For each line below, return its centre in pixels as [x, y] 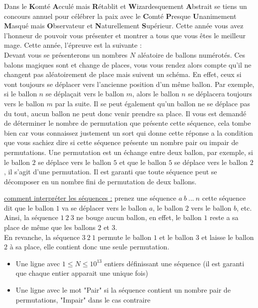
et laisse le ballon [228, 237]
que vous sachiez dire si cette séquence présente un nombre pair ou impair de [121, 142]
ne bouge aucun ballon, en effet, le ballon [139, 217]
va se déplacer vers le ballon [104, 207]
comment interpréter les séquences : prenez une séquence [90, 198]
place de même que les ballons [50, 227]
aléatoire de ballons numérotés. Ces [191, 54]
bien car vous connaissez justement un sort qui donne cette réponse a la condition [129, 132]
